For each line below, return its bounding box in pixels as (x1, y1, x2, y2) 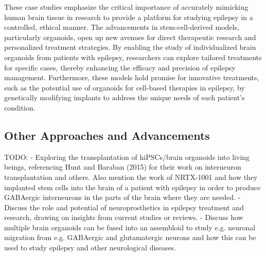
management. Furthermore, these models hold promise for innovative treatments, (4, 72, 259, 83)
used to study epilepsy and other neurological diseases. (4, 242, 176, 253)
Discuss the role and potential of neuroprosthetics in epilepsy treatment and (4, 202, 244, 212)
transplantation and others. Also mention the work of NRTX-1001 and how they (4, 171, 258, 182)
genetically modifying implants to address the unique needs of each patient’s (4, 92, 245, 103)
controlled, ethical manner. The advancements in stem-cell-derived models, (4, 22, 239, 32)
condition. (4, 102, 36, 113)
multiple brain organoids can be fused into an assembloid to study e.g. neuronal (4, 222, 256, 232)
